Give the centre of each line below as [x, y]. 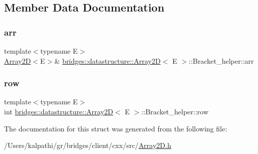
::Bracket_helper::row [175, 111]
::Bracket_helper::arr [221, 60]
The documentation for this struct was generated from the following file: [116, 128]
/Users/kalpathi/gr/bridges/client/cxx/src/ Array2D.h [88, 145]
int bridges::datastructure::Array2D [59, 111]
